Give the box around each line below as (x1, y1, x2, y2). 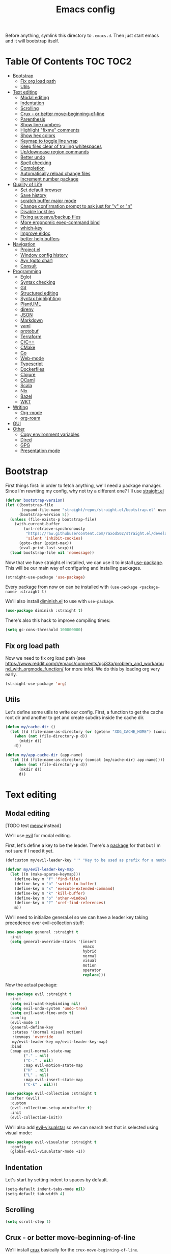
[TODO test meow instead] (5, 822, 62, 829)
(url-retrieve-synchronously (23, 526, 85, 531)
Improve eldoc (20, 230, 51, 236)
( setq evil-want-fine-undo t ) (10, 1011, 74, 1016)
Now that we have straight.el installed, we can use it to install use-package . (5, 559, 164, 566)
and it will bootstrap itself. (5, 38, 60, 44)
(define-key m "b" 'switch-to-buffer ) (14, 881, 97, 886)
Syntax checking (20, 279, 56, 285)
